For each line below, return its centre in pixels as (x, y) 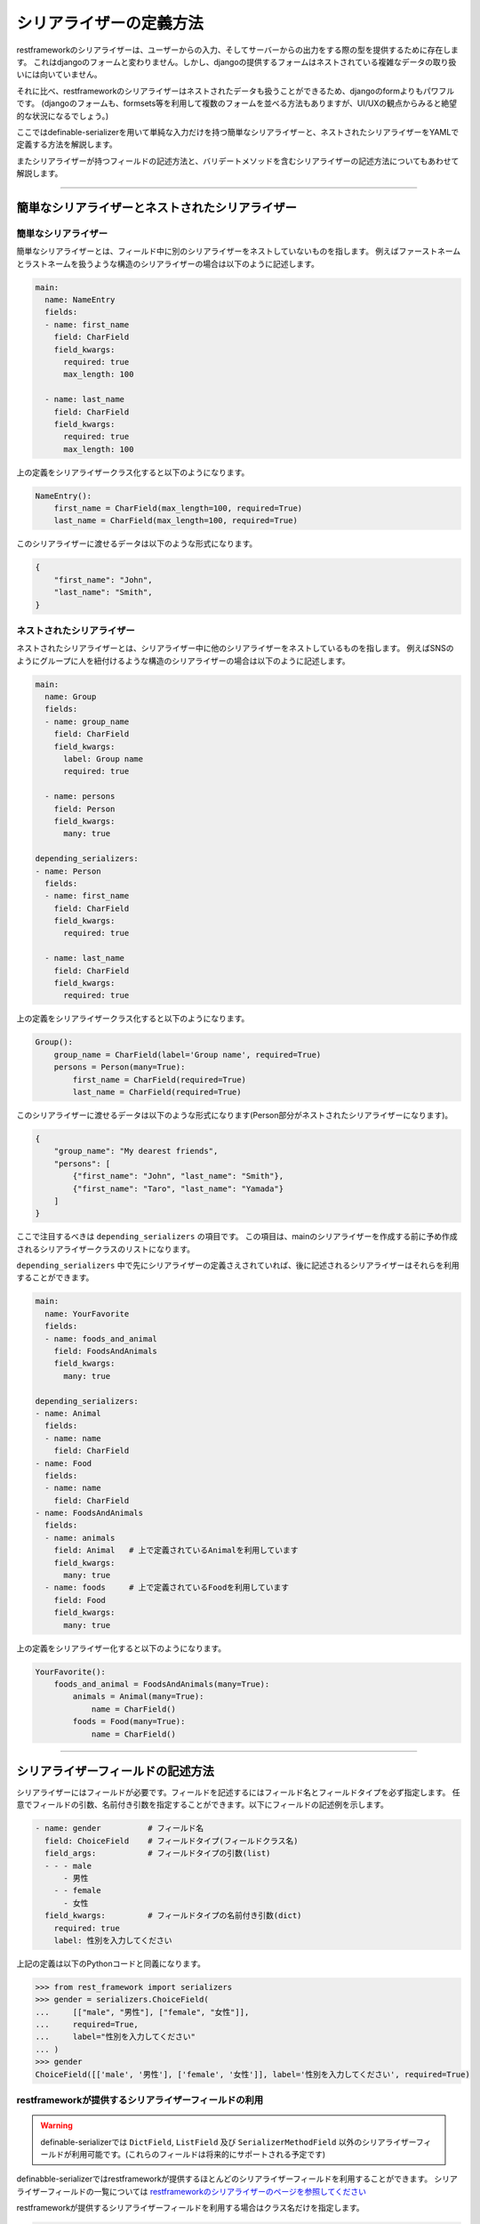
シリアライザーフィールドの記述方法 (116, 1771)
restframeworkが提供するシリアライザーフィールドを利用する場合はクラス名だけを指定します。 (190, 2208)
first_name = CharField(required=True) (159, 1080)
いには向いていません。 (59, 75)
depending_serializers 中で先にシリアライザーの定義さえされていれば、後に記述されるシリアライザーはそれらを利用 (238, 1265)
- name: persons (80, 797)
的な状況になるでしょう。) (63, 116)
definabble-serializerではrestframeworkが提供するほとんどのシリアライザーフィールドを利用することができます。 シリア (237, 2179)
